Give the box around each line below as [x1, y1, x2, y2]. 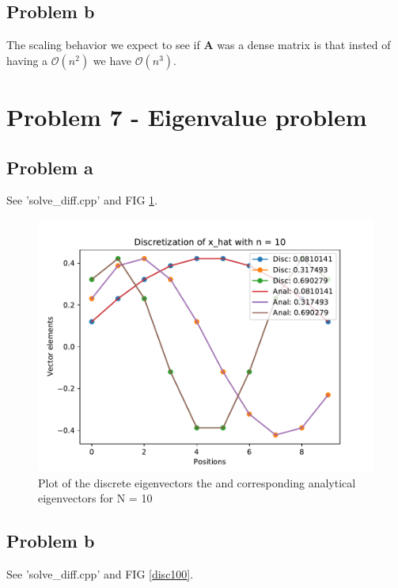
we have [93, 52, 132, 68]
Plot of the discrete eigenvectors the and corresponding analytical [38, 474, 356, 491]
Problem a [6, 155, 93, 179]
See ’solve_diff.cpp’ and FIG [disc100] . [6, 565, 194, 582]
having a [6, 52, 48, 68]
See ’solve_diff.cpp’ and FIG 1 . [6, 192, 157, 208]
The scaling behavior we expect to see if [6, 36, 200, 53]
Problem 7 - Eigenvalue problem [6, 100, 367, 132]
